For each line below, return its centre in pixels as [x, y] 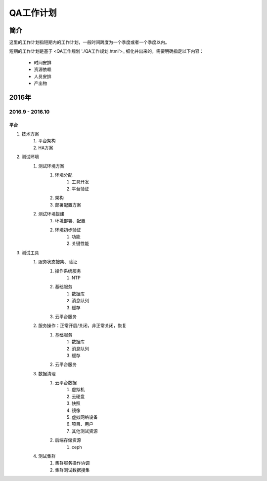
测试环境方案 [51, 166]
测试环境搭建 [51, 214]
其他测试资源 [85, 431]
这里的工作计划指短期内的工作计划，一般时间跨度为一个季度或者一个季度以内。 [89, 42]
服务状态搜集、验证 [58, 262]
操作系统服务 [68, 271]
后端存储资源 [68, 440]
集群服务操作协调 [72, 463]
